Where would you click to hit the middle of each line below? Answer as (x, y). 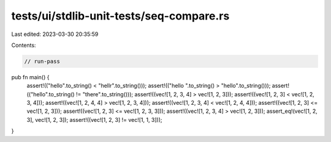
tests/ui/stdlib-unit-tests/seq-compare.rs (120, 16)
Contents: (24, 45)
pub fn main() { (30, 77)
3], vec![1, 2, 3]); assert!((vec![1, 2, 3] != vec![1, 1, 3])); (94, 119)
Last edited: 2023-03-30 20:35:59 (55, 34)
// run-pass (42, 61)
